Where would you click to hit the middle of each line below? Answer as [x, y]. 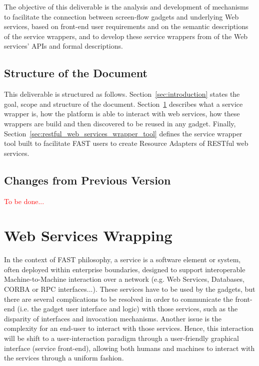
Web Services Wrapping [88, 235]
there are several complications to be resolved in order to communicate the [118, 299]
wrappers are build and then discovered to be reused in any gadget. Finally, [120, 123]
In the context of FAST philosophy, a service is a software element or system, [122, 259]
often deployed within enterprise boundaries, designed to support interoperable [125, 269]
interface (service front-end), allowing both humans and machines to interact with [129, 348]
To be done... [24, 201]
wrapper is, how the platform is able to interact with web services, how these [122, 114]
